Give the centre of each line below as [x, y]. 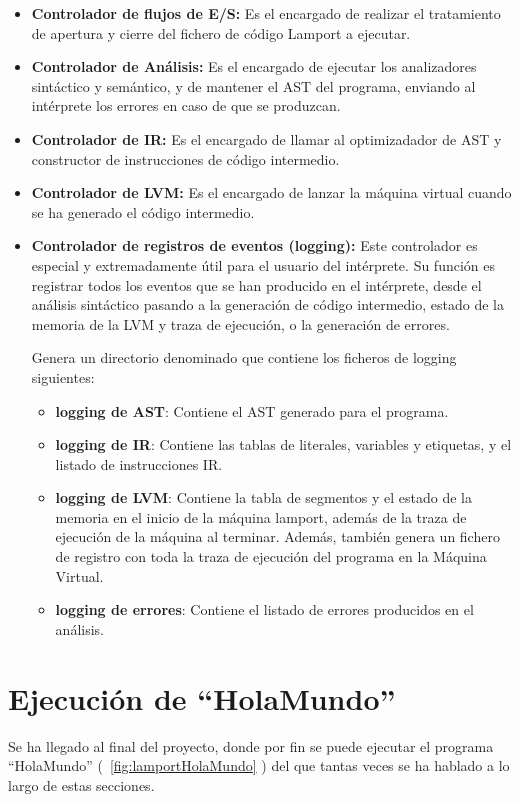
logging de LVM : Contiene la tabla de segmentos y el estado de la [263, 497]
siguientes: [63, 376]
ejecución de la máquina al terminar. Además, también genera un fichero [277, 536]
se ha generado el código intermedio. [143, 211]
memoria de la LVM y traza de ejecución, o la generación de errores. [240, 323]
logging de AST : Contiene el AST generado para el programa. [252, 410]
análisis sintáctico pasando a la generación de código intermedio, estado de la [267, 304]
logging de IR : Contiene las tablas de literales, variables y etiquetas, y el [283, 444]
